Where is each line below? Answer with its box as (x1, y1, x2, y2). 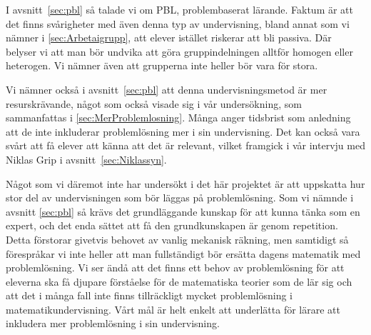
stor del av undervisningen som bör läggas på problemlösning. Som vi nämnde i (6, 190, 354, 205)
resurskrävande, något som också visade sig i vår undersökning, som (6, 96, 302, 111)
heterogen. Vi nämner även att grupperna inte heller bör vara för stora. (6, 58, 318, 73)
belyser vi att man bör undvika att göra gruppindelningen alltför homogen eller (6, 44, 353, 59)
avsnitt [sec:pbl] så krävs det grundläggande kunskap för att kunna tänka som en (6, 204, 360, 219)
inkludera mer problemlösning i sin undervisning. (6, 316, 220, 331)
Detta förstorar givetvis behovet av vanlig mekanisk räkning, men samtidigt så (6, 231, 349, 246)
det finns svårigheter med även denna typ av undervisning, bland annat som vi (6, 16, 350, 31)
